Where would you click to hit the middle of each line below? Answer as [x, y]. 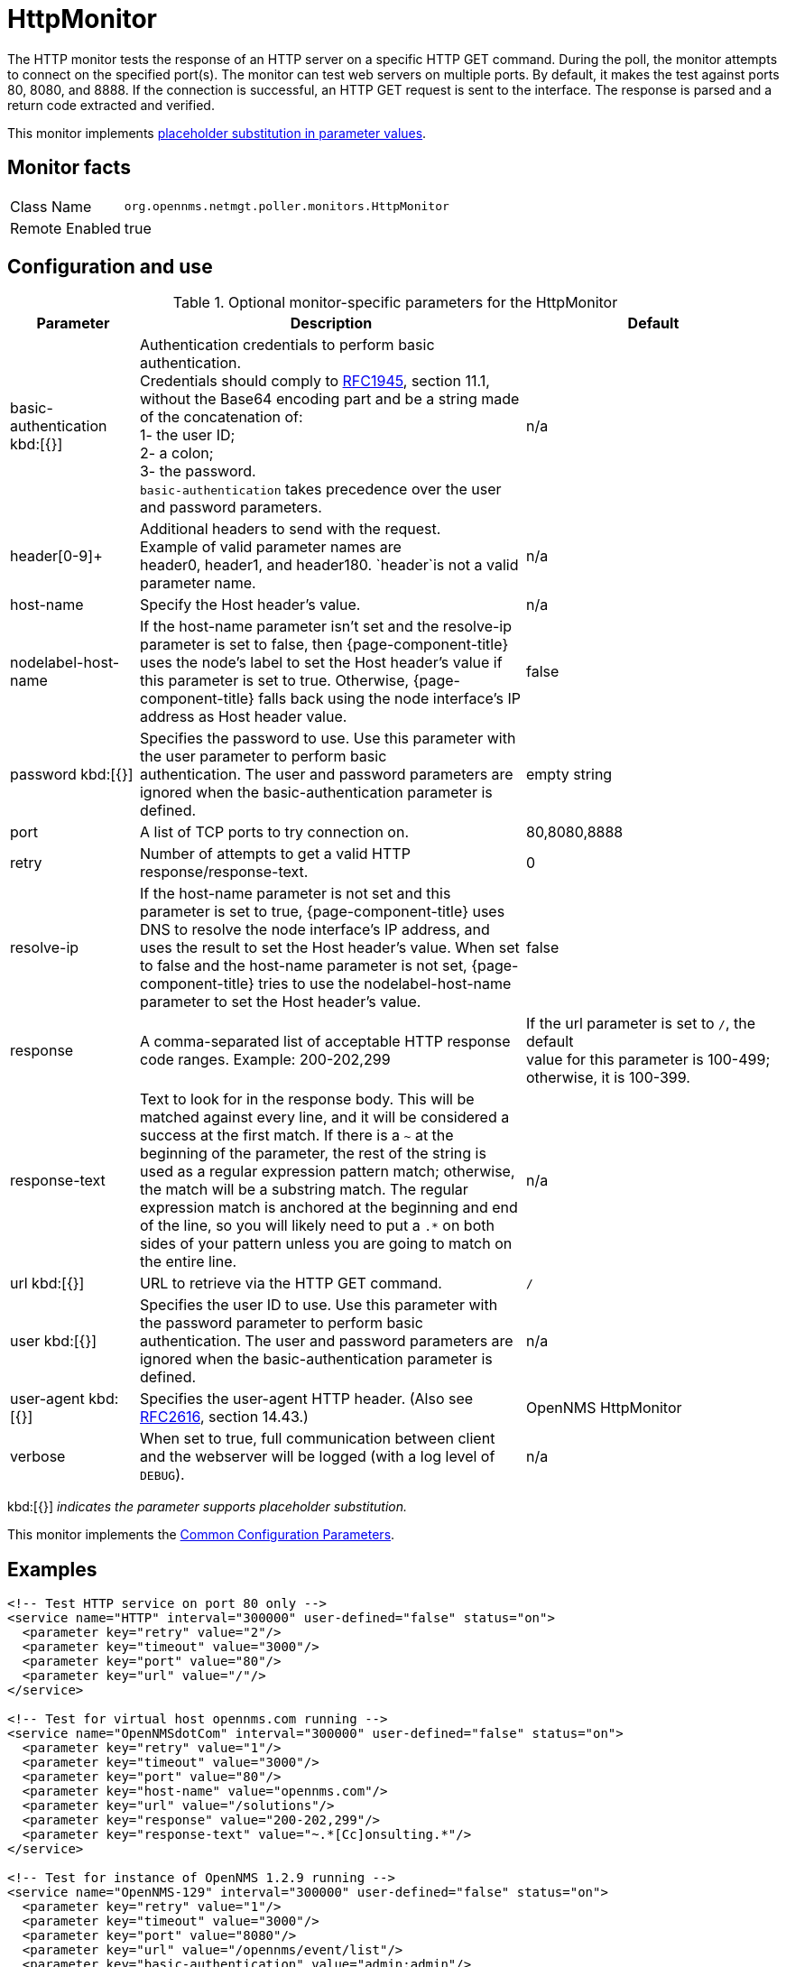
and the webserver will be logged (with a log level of [317, 1457]
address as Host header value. [243, 717]
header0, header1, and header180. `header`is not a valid [329, 565]
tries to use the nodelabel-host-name [385, 984]
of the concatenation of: [221, 417]
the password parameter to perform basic [281, 1323]
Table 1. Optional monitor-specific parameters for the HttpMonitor [395, 303]
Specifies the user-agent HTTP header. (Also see [306, 1399]
